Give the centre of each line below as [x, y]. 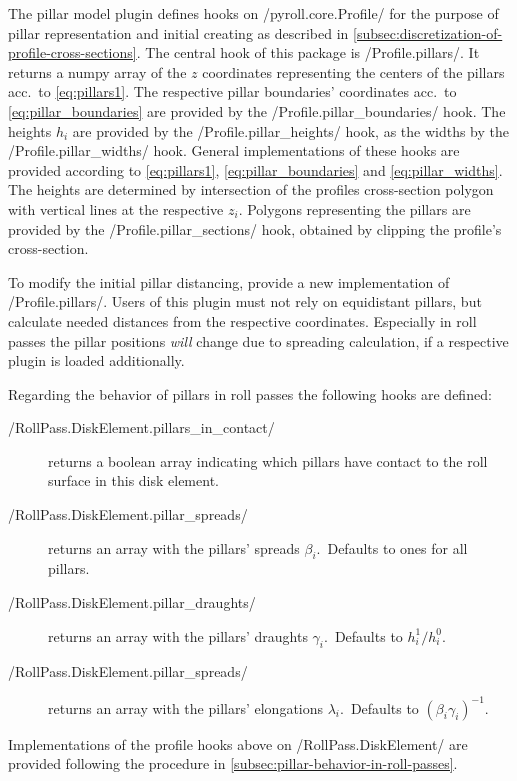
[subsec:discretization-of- [428, 32]
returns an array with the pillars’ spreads [174, 547]
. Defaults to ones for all [392, 547]
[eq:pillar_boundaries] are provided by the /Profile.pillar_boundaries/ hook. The [257, 110]
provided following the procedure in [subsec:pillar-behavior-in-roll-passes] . [233, 763]
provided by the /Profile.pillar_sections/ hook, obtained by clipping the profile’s [255, 228]
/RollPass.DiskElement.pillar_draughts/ [132, 602]
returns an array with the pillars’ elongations [186, 707]
